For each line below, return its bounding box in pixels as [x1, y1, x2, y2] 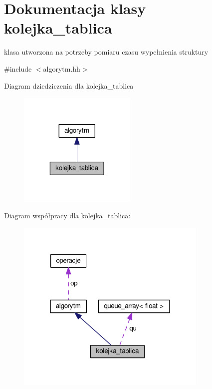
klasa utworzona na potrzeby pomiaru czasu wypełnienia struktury [4, 47, 209, 57]
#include [4, 63, 32, 74]
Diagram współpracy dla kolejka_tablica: [4, 210, 131, 221]
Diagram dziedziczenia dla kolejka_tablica [4, 80, 134, 91]
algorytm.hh [43, 63, 80, 74]
